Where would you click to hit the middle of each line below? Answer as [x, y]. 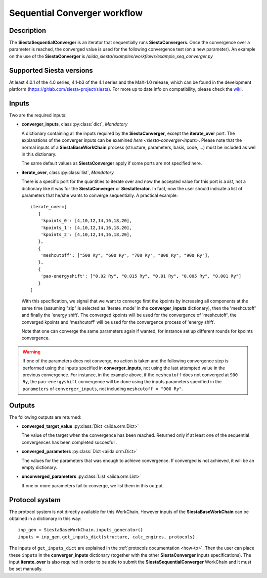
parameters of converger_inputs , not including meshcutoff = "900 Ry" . [103, 389]
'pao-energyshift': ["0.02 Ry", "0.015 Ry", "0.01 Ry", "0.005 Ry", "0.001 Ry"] [141, 276]
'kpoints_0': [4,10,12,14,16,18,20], [86, 221]
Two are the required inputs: [38, 115]
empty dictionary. [39, 467]
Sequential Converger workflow [76, 13]
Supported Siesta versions [51, 70]
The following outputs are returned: [45, 417]
